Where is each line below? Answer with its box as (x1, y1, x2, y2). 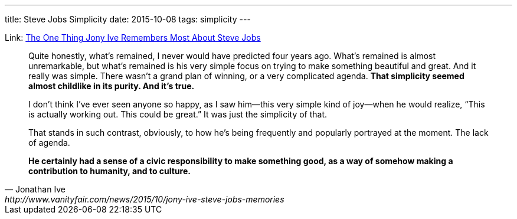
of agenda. (28, 138, 70, 148)
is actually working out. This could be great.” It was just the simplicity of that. (28, 109, 328, 119)
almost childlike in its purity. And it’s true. (28, 81, 195, 91)
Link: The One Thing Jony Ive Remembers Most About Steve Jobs (5, 32, 261, 43)
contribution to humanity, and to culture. (28, 166, 191, 176)
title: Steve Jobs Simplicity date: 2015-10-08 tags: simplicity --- (5, 14, 251, 24)
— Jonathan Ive (5, 184, 66, 194)
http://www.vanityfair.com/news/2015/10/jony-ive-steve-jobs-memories (5, 194, 284, 204)
